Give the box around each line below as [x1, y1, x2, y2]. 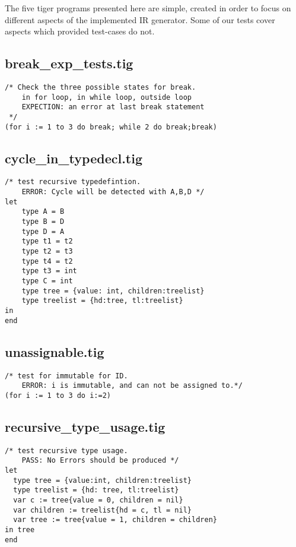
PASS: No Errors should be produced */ [21, 456, 179, 465]
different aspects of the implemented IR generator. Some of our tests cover [5, 13, 275, 26]
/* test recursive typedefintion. [5, 178, 141, 186]
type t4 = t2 [21, 257, 73, 265]
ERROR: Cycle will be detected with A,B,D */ [21, 188, 205, 197]
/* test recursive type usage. [5, 446, 128, 455]
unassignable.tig [5, 342, 104, 361]
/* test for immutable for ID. [5, 371, 128, 380]
